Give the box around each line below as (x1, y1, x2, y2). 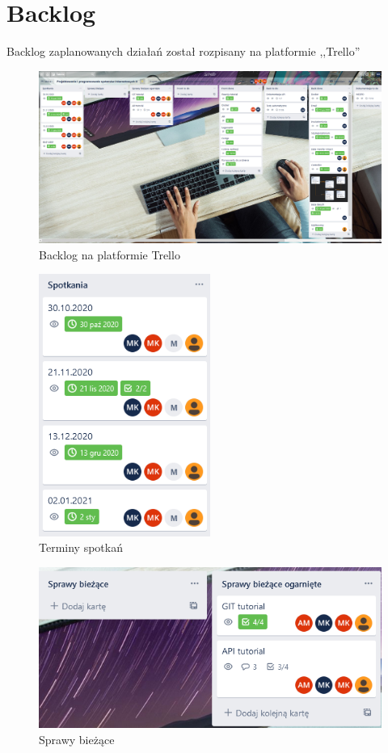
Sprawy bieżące (39, 730, 115, 747)
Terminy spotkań (39, 539, 123, 556)
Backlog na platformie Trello (39, 246, 180, 263)
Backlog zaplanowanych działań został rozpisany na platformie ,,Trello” (6, 43, 361, 60)
